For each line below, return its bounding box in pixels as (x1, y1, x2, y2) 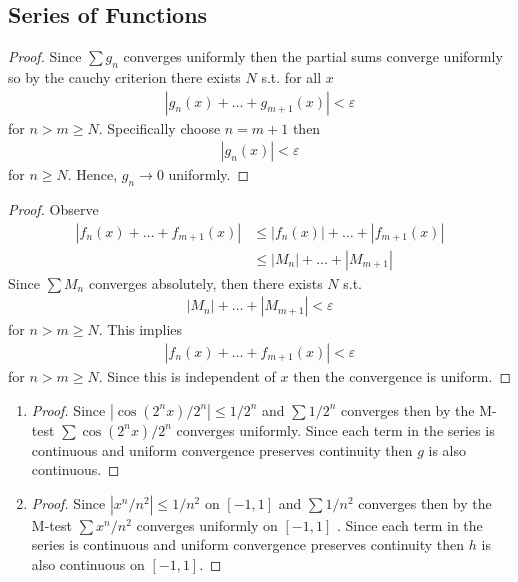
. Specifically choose (98, 117, 221, 138)
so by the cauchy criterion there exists (8, 67, 241, 87)
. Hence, (67, 164, 118, 185)
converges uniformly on (136, 514, 278, 535)
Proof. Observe (8, 199, 99, 220)
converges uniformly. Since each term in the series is (176, 419, 495, 440)
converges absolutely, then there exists (88, 272, 323, 293)
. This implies (98, 319, 183, 340)
